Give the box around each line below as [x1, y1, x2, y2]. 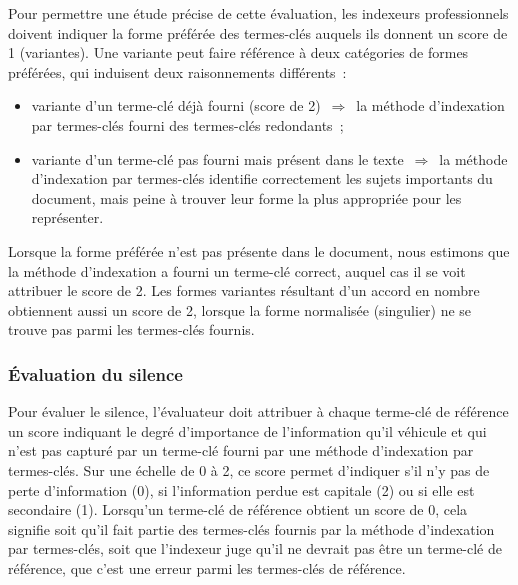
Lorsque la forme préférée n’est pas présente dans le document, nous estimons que [8, 240, 510, 261]
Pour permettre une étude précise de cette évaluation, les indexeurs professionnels [8, 3, 509, 23]
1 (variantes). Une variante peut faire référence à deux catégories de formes [8, 42, 469, 63]
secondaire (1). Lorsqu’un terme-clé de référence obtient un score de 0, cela [8, 499, 468, 520]
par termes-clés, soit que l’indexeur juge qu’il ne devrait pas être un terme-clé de [8, 538, 503, 559]
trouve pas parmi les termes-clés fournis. [8, 319, 255, 340]
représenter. [31, 207, 104, 228]
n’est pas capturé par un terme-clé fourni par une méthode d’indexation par [8, 440, 474, 461]
